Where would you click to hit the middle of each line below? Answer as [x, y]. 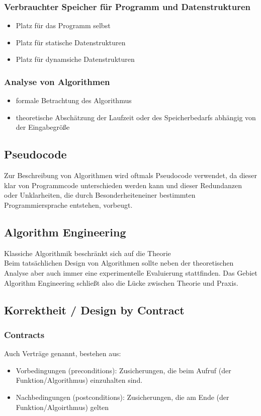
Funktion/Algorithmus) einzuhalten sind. [79, 380]
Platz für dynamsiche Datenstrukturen [75, 59]
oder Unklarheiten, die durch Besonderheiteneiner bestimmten [100, 195]
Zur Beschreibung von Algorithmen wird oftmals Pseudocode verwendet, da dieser [130, 175]
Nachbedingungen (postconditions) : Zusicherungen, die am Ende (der [122, 397]
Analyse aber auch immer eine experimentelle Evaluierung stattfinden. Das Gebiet [131, 272]
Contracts [24, 334]
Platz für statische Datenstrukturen [71, 42]
